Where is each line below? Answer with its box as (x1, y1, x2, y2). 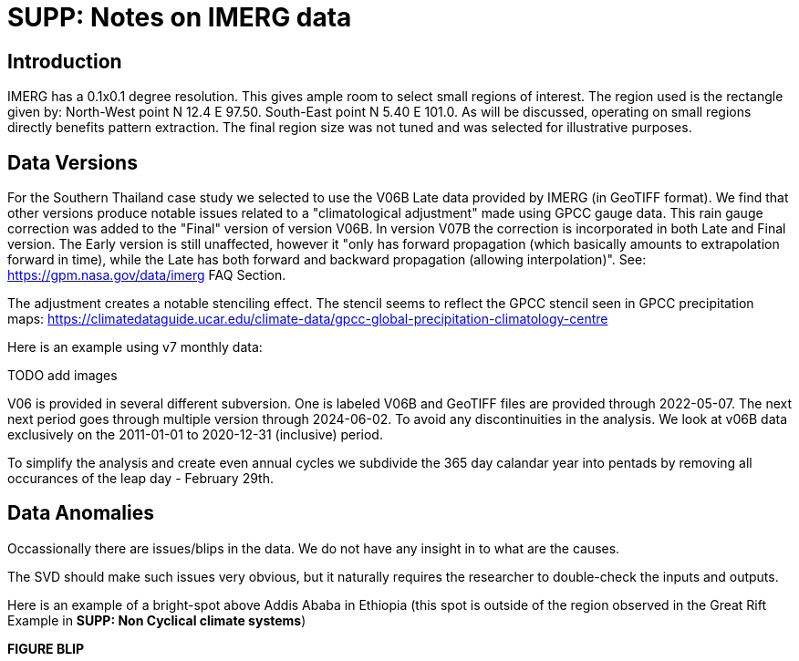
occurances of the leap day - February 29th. (7, 470, 274, 487)
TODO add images (7, 367, 118, 384)
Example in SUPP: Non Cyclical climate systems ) (7, 612, 306, 628)
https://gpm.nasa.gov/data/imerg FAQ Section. (7, 267, 286, 284)
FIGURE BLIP (7, 640, 85, 656)
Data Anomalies (7, 501, 154, 525)
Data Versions (7, 150, 138, 174)
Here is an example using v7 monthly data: (7, 339, 263, 356)
